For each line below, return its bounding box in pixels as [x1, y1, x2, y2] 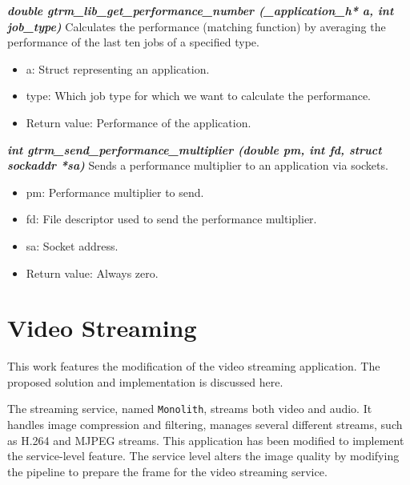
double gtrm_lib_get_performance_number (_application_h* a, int [7, 2, 394, 18]
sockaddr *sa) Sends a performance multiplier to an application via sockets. [7, 157, 388, 174]
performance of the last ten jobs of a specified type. [7, 34, 259, 50]
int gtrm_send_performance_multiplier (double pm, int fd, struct [7, 141, 382, 158]
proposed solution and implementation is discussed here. [7, 373, 283, 390]
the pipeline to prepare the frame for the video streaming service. [7, 463, 328, 479]
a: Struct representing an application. [26, 60, 210, 77]
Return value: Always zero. [26, 264, 159, 281]
